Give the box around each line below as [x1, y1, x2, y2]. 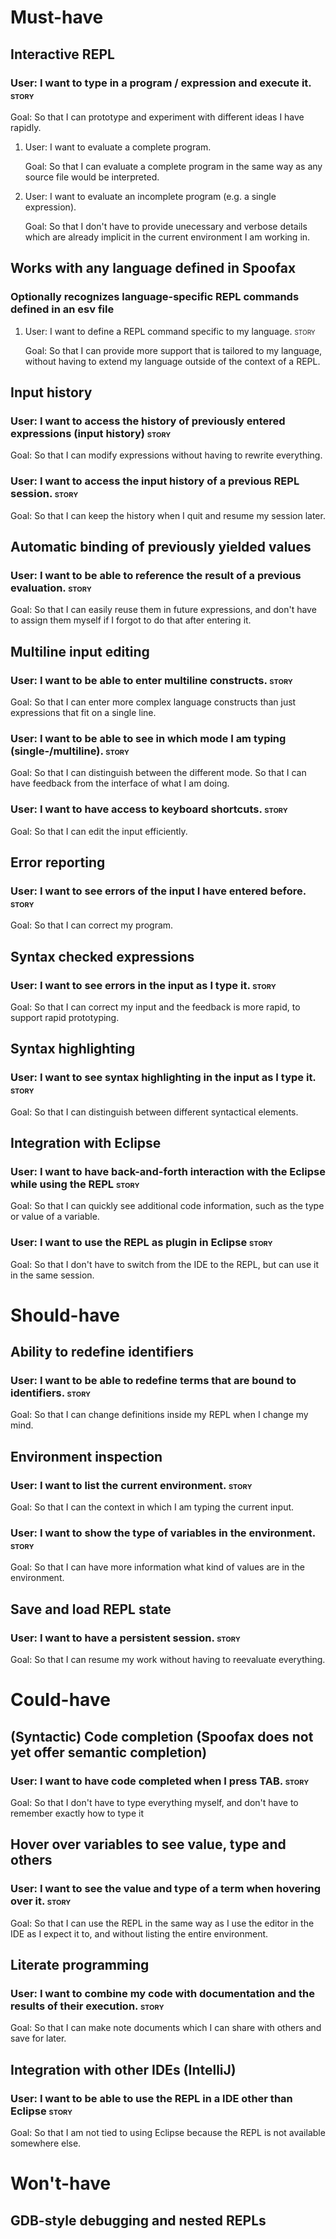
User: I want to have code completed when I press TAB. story [10, 1774, 310, 1788]
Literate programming [10, 1957, 150, 1974]
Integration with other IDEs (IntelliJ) [10, 2061, 237, 2078]
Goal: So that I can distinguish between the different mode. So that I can [10, 767, 307, 779]
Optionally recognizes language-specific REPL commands [10, 290, 300, 304]
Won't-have [10, 2172, 112, 2195]
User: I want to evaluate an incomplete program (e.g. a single [24, 190, 277, 202]
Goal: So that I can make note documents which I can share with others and [10, 2022, 322, 2034]
